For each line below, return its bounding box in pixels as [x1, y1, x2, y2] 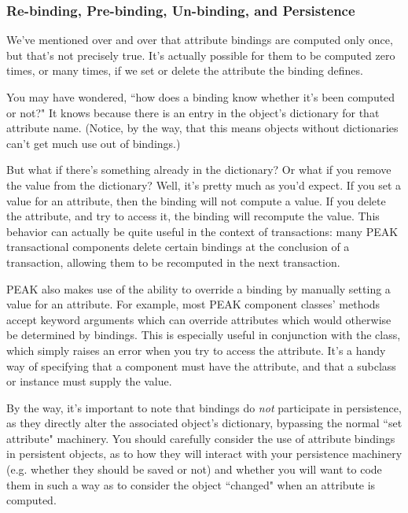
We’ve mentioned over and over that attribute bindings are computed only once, [6, 31, 393, 48]
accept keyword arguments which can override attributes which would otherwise [6, 311, 391, 327]
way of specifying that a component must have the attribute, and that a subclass [6, 357, 396, 374]
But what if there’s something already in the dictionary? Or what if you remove [6, 161, 391, 178]
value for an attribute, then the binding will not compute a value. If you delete [6, 192, 386, 209]
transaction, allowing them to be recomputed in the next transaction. [6, 253, 340, 270]
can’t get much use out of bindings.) [6, 135, 181, 151]
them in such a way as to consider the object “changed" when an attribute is [6, 476, 376, 493]
